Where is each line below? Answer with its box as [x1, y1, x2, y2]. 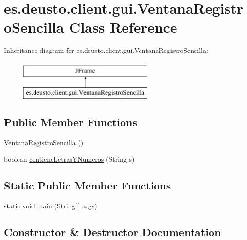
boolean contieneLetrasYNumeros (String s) [4, 154, 135, 164]
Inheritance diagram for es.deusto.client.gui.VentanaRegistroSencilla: [4, 45, 208, 55]
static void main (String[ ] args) [4, 200, 97, 210]
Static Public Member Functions [4, 177, 171, 192]
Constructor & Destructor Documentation [4, 224, 221, 239]
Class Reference [69, 17, 177, 37]
